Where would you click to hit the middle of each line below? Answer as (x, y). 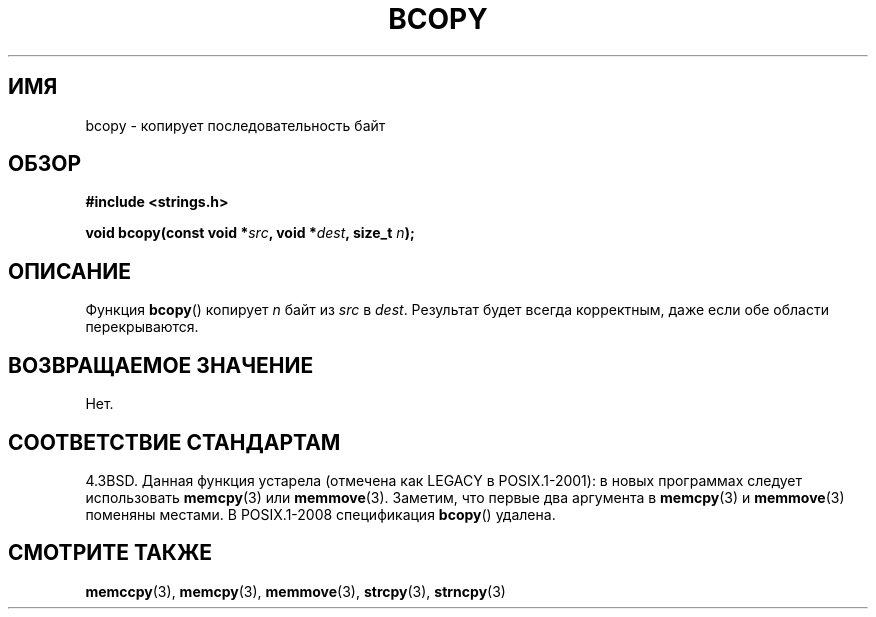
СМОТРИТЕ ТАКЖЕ (110, 553)
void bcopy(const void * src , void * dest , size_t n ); (250, 233)
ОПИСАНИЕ (69, 271)
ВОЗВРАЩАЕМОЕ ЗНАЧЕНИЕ (161, 365)
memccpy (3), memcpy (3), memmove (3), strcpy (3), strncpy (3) (295, 591)
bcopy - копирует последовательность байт (235, 125)
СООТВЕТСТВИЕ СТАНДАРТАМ (174, 442)
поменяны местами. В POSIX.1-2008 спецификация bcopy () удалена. (320, 514)
